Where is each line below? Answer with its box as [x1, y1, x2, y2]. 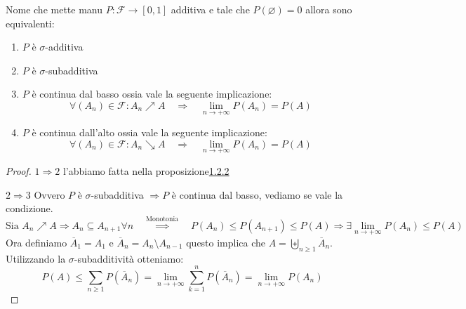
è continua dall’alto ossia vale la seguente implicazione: [32, 125, 267, 140]
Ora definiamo [6, 235, 67, 249]
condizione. [6, 201, 53, 216]
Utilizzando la [6, 251, 66, 265]
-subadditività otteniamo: [74, 251, 184, 265]
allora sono [305, 2, 352, 16]
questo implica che [186, 235, 266, 249]
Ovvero [34, 187, 65, 202]
